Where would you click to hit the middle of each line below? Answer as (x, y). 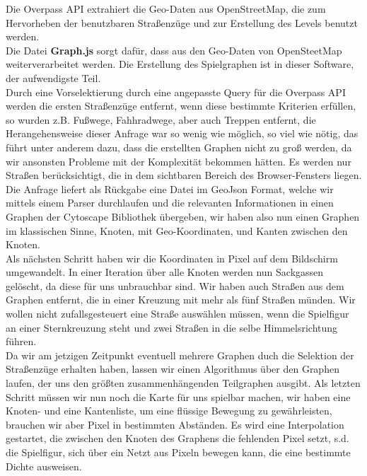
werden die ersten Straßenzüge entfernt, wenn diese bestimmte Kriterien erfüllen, (181, 106)
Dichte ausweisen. (44, 466)
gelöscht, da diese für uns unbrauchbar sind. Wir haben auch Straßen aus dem (175, 285)
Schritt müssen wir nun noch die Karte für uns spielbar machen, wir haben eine (178, 396)
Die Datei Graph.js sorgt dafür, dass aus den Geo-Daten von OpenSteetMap (174, 50)
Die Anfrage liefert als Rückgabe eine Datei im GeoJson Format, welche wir (170, 188)
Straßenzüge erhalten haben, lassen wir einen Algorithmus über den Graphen (173, 369)
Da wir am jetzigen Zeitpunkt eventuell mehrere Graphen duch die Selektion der (180, 355)
